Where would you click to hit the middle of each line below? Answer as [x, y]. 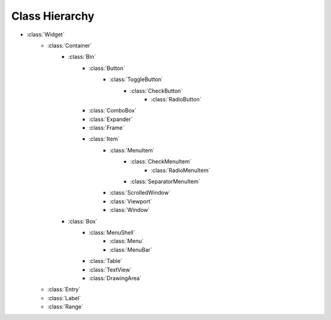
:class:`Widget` [46, 34]
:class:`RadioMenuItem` [181, 170]
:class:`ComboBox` [113, 111]
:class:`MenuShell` [112, 232]
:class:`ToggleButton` [136, 79]
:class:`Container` [70, 45]
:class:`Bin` [82, 57]
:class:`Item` [104, 139]
